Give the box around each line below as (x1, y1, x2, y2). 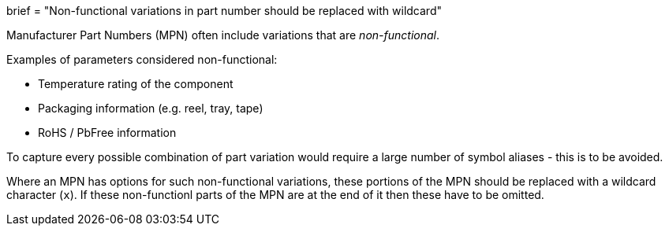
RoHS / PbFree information (38, 126, 177, 139)
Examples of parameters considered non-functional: (6, 53, 278, 66)
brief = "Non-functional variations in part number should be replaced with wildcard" (6, 4, 442, 17)
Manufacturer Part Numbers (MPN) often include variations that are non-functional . (6, 28, 440, 42)
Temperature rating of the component (38, 77, 234, 90)
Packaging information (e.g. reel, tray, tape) (38, 101, 263, 115)
